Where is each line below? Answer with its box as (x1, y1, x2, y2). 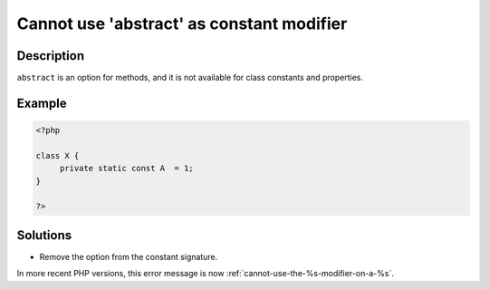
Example (16, 95, 67, 111)
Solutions (16, 227, 72, 243)
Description (16, 48, 85, 63)
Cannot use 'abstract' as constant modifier (16, 14, 348, 34)
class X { (35, 150, 80, 160)
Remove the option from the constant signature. (39, 251, 218, 262)
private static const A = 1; (59, 163, 194, 174)
